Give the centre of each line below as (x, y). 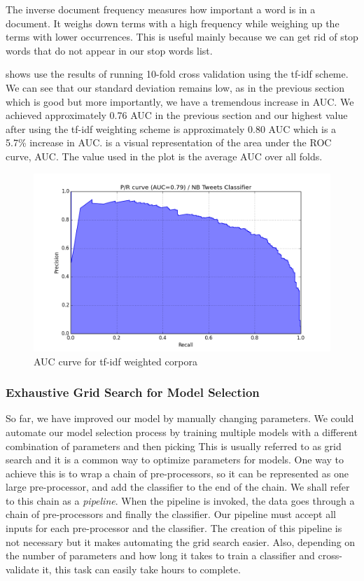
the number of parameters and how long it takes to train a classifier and (160, 555)
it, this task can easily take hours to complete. (141, 569)
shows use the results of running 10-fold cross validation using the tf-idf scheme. (177, 74)
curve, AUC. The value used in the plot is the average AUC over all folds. (164, 156)
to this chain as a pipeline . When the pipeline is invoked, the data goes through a (180, 500)
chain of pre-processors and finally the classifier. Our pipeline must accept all (171, 514)
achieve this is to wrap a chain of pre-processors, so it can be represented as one (177, 473)
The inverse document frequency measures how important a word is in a (161, 9)
